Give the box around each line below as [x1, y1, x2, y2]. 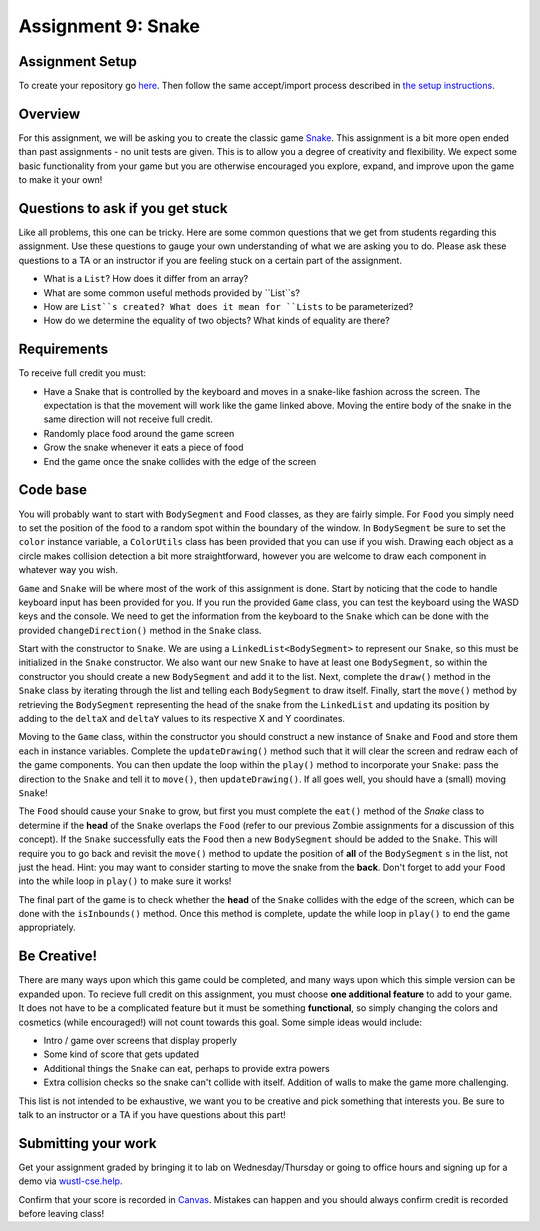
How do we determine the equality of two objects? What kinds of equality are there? [43, 315, 390, 327]
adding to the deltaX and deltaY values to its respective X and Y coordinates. [18, 713, 345, 725]
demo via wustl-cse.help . [18, 1175, 123, 1187]
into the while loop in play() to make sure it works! [18, 875, 232, 887]
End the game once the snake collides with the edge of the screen [43, 455, 317, 467]
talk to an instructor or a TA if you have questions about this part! [18, 1108, 287, 1120]
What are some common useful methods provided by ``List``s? [43, 286, 300, 299]
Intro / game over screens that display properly [43, 1034, 237, 1046]
